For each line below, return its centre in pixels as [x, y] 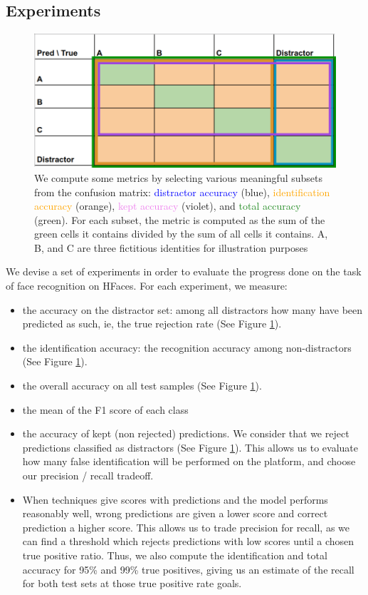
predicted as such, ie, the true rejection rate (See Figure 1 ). [152, 324]
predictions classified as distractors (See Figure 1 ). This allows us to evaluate [190, 447]
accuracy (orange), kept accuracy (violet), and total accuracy [168, 206]
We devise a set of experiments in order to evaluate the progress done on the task [184, 271]
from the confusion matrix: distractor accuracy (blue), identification [182, 192]
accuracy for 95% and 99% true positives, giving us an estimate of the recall [188, 569]
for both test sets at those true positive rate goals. [132, 583]
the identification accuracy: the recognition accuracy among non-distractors [187, 347]
